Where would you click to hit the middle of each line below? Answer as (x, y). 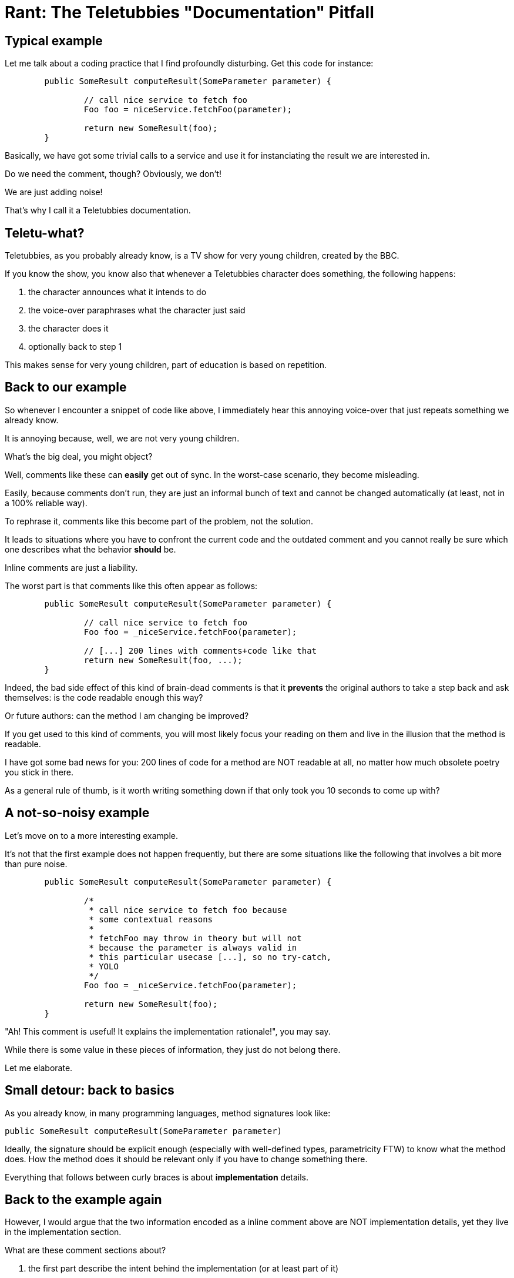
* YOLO (104, 966)
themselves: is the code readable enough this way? (104, 697)
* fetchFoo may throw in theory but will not (195, 938)
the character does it (68, 329)
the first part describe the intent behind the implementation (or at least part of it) (184, 1269)
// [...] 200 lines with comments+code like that (200, 650)
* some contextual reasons (151, 919)
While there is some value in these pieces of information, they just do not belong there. (173, 1049)
